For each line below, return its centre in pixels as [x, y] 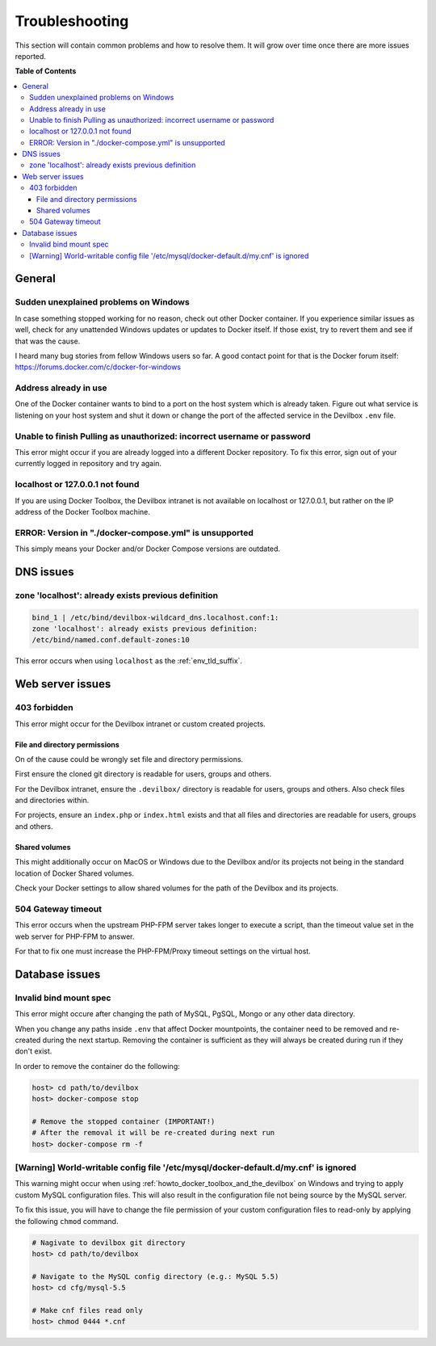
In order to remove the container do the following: [98, 1066]
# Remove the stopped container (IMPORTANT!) [124, 1121]
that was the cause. [48, 341]
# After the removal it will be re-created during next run [153, 1133]
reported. [30, 56]
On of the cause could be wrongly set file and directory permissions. [129, 759]
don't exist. [34, 1051]
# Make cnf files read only [87, 1310]
